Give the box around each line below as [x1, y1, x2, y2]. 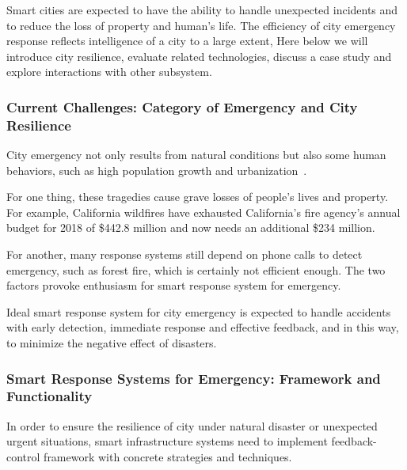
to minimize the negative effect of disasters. [6, 335, 217, 351]
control [6, 448, 40, 464]
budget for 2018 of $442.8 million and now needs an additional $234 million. [6, 219, 375, 236]
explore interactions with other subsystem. [6, 63, 212, 80]
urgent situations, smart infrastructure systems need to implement [6, 433, 328, 449]
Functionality [6, 386, 93, 406]
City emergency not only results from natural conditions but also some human [6, 146, 386, 163]
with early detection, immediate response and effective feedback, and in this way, [6, 319, 399, 335]
